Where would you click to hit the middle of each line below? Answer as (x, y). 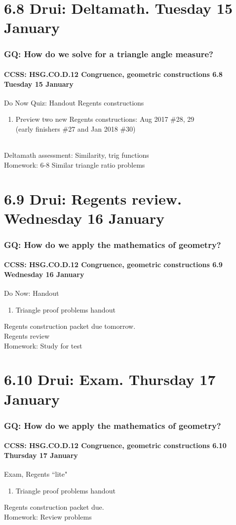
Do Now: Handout (32, 293)
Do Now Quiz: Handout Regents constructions (74, 102)
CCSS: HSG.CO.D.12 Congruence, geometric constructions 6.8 (113, 74)
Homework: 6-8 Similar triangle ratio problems (75, 164)
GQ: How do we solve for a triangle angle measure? (109, 54)
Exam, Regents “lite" (36, 473)
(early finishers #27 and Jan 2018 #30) (76, 128)
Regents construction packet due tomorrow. (70, 326)
